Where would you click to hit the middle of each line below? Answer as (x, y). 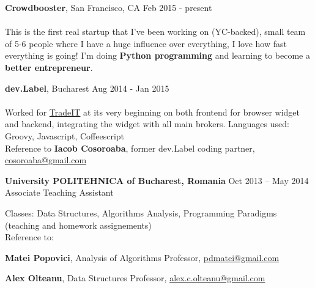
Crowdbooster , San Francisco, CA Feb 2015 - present (109, 7)
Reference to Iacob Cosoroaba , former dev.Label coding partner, (130, 148)
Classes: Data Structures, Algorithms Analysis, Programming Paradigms (141, 212)
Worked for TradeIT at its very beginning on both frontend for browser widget (152, 112)
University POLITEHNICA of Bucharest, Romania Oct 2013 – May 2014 (157, 180)
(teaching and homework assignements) (78, 225)
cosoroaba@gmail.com (46, 160)
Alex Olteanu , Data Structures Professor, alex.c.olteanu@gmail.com (135, 278)
